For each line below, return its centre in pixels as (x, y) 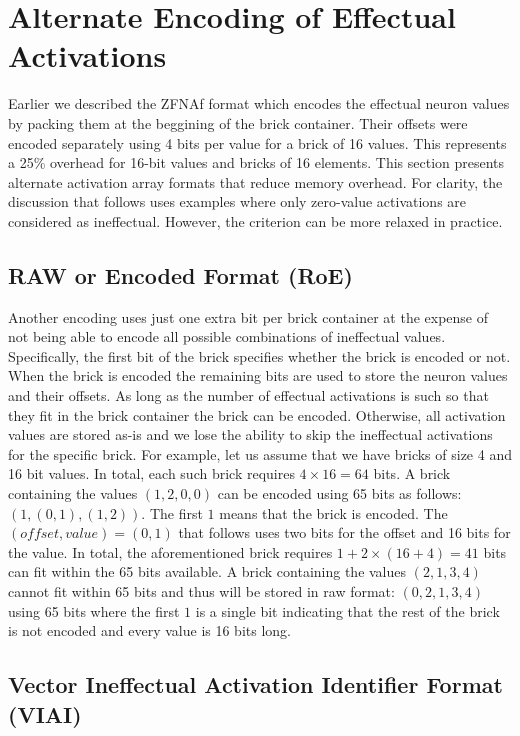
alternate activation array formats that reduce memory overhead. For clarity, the (255, 181)
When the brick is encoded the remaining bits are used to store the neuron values (258, 375)
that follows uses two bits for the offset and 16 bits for (344, 532)
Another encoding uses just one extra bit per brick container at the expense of (248, 316)
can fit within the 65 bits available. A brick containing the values (207, 571)
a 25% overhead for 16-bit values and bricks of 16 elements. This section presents (256, 162)
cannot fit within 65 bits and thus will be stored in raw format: (201, 590)
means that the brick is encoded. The (333, 512)
